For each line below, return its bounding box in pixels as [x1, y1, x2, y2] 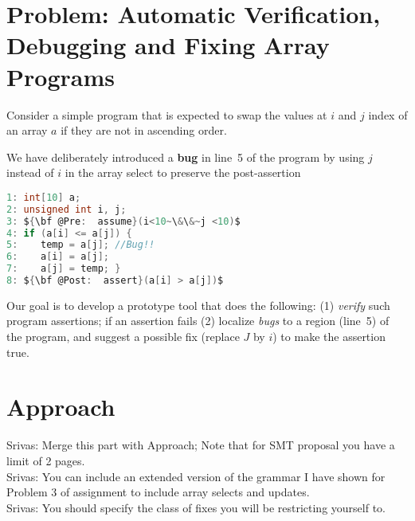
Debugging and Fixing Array [6, 29, 330, 61]
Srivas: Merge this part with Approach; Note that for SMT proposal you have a [6, 437, 395, 453]
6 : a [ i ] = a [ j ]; [6, 251, 109, 263]
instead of [6, 164, 54, 181]
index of [368, 106, 408, 123]
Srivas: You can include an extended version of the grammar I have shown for [6, 468, 386, 484]
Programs [6, 60, 115, 92]
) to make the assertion [272, 328, 386, 345]
